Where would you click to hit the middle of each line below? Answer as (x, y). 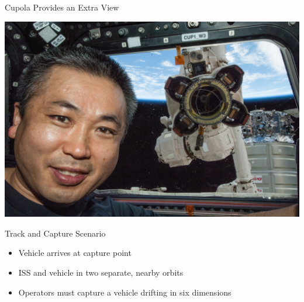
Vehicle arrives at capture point (75, 253)
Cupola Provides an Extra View (62, 7)
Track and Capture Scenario (55, 233)
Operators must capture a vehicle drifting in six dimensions (125, 292)
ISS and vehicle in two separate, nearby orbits (101, 273)
